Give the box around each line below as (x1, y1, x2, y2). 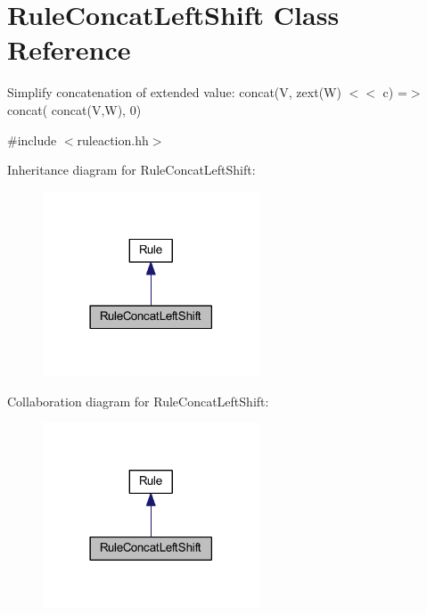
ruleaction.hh (77, 130, 149, 149)
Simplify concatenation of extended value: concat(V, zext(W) (7, 83, 341, 102)
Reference (7, 31, 131, 68)
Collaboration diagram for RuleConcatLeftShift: (7, 391, 269, 410)
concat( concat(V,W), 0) (7, 100, 142, 119)
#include (7, 130, 57, 149)
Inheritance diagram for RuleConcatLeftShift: (7, 160, 256, 179)
